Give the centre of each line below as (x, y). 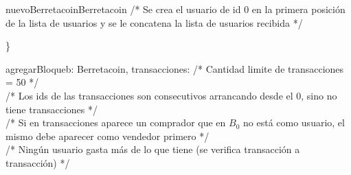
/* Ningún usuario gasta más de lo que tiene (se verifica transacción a (153, 149)
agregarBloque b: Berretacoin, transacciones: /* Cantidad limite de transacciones (175, 68)
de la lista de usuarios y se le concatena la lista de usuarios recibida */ (154, 22)
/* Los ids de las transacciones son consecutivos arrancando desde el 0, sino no (171, 95)
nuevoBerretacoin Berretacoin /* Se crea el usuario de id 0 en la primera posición (175, 9)
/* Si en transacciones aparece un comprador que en (116, 122)
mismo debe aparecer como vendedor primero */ (107, 136)
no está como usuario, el (294, 122)
